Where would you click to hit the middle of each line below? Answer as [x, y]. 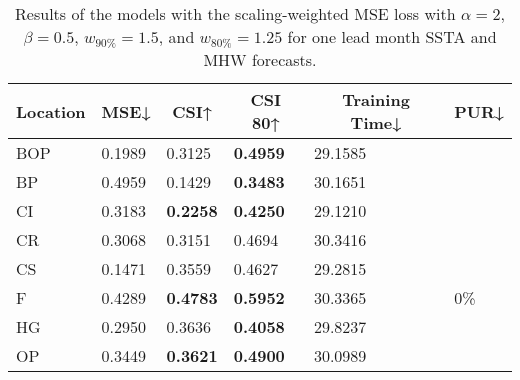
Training [376, 99]
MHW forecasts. [260, 59]
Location [51, 111]
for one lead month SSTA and [392, 36]
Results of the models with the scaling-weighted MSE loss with [235, 13]
